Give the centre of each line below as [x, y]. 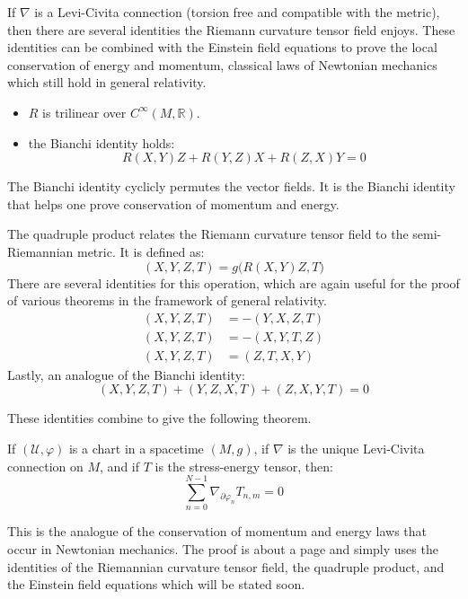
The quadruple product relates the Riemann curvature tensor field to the [208, 234]
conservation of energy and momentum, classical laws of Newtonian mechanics [222, 64]
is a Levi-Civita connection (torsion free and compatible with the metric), [237, 12]
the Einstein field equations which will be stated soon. [156, 584]
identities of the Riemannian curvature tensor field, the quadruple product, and [226, 566]
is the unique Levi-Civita [356, 448]
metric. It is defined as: [141, 251]
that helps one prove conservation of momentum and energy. [173, 203]
